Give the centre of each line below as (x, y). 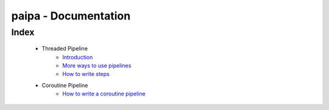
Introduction (78, 57)
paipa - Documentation (71, 16)
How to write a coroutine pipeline (104, 94)
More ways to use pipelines (97, 65)
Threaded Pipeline (65, 49)
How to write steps (86, 74)
